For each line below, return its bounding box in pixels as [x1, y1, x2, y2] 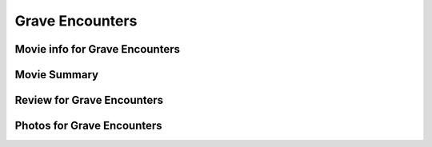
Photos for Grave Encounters [14, 119, 163, 133]
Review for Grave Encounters [14, 93, 164, 107]
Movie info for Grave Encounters [14, 42, 180, 56]
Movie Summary [14, 68, 99, 81]
